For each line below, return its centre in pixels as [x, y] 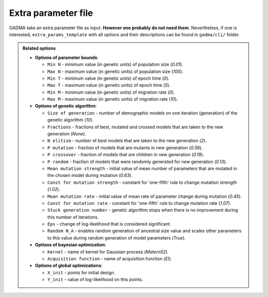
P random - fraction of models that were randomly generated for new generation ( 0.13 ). [137, 162]
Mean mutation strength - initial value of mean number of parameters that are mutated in [142, 168]
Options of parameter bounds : [67, 58]
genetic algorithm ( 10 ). [70, 120]
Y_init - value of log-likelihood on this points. [95, 280]
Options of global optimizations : [69, 266]
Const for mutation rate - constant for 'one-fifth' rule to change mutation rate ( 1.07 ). [139, 203]
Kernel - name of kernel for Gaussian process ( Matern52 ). [108, 252]
